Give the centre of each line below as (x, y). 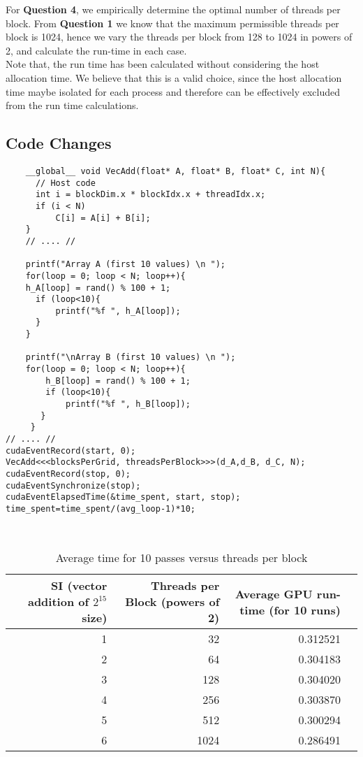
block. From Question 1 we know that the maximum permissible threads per (172, 23)
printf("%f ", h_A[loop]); (118, 311)
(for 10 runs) (305, 610)
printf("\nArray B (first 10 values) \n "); (131, 358)
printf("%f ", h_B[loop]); (128, 404)
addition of (58, 602)
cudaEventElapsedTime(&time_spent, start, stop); (123, 497)
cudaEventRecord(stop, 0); (68, 474)
